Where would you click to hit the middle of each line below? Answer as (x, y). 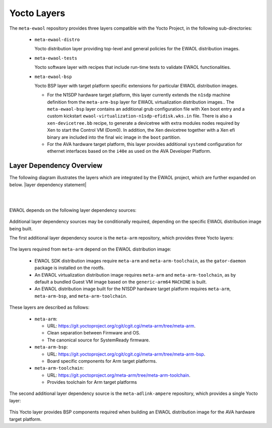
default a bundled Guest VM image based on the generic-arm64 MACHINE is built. (121, 282)
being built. (21, 228)
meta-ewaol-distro (57, 39)
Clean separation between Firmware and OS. (94, 333)
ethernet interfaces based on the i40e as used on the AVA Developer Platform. (129, 151)
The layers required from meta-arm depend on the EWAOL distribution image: (90, 249)
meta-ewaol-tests (56, 58)
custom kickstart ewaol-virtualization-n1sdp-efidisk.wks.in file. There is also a (140, 116)
